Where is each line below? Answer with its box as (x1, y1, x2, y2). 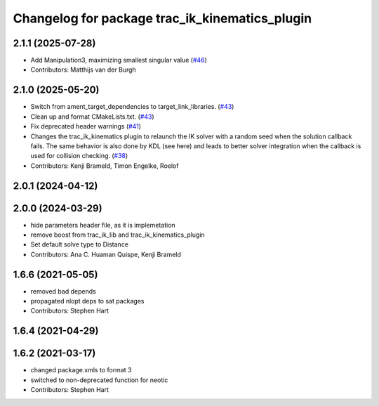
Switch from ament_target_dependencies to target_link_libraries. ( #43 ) (30, 103, 234, 111)
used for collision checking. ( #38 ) (30, 152, 128, 160)
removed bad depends (30, 287, 96, 295)
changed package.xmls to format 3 (30, 366, 132, 374)
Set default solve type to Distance (30, 240, 129, 249)
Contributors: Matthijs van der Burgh (30, 65, 136, 74)
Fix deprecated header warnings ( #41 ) (30, 122, 142, 131)
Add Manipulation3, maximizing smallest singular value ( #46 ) (30, 56, 207, 65)
